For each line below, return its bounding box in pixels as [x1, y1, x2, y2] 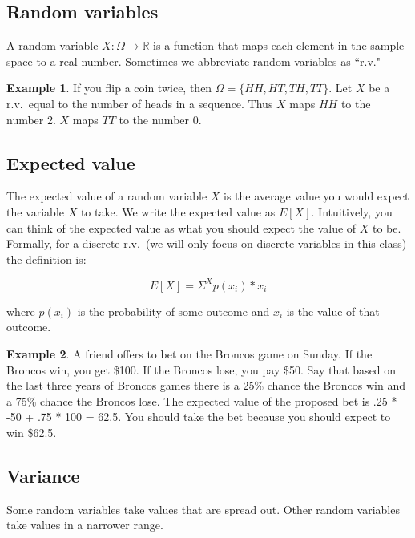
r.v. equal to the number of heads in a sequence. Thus [6, 95, 273, 111]
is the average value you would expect [224, 188, 409, 204]
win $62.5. [6, 424, 57, 440]
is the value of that [286, 302, 380, 319]
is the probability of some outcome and [77, 302, 270, 319]
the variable [6, 203, 64, 220]
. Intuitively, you [311, 203, 393, 220]
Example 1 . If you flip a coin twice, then [6, 79, 212, 96]
